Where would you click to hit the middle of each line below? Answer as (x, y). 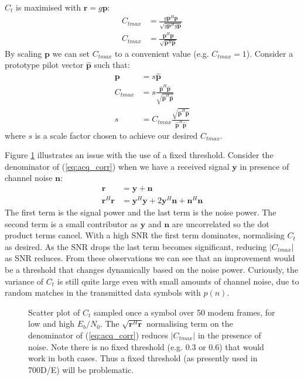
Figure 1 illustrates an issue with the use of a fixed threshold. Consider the (139, 155)
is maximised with (48, 7)
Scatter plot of (54, 312)
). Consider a (270, 53)
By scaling (23, 53)
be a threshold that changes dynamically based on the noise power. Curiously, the (152, 270)
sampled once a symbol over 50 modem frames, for (185, 312)
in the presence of (229, 335)
